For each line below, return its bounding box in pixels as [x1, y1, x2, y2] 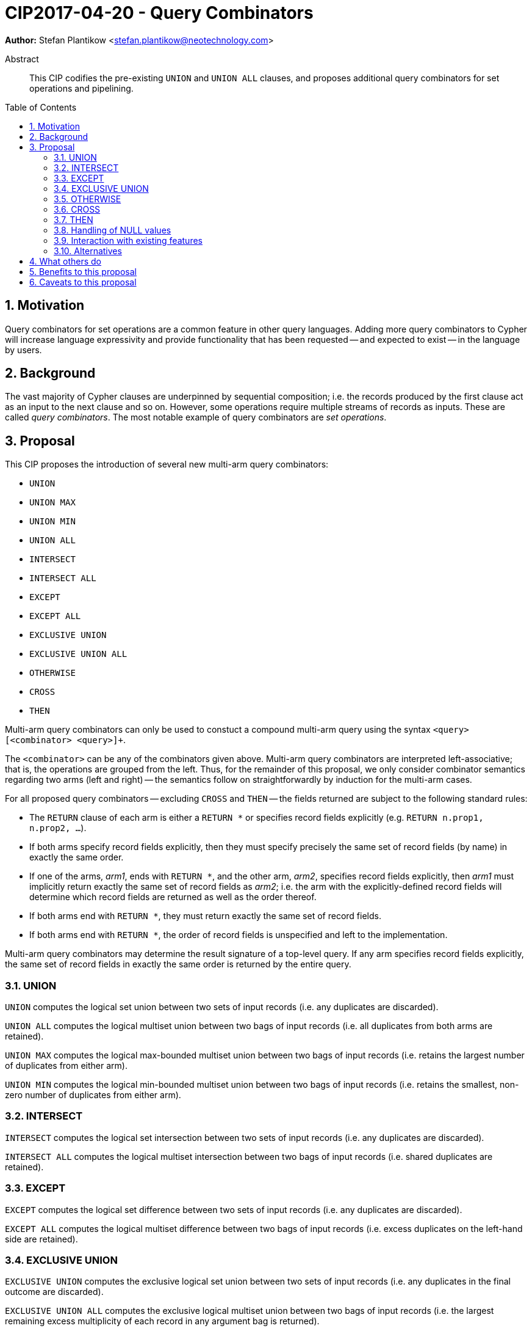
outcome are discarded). [5, 1286, 104, 1297]
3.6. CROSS [54, 204, 101, 215]
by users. [5, 344, 42, 355]
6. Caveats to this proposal [29, 276, 137, 287]
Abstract [5, 53, 39, 64]
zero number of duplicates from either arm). [5, 1090, 181, 1101]
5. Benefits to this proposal [29, 266, 137, 277]
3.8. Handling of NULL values [54, 224, 171, 235]
